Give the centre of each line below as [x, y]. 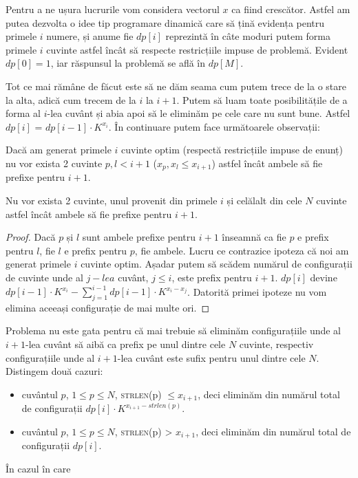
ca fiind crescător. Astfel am [291, 9]
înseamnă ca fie [254, 237]
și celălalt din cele [264, 200]
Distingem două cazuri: [54, 371]
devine [324, 277]
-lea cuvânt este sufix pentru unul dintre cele [211, 357]
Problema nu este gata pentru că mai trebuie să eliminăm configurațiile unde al [173, 330]
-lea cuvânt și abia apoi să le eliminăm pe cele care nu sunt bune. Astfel [199, 113]
